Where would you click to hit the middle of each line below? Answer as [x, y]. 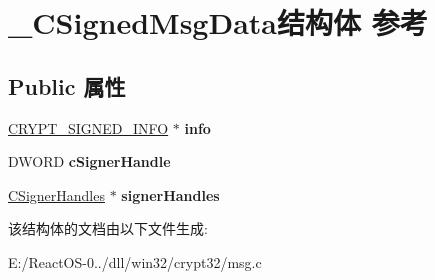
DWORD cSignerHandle [89, 161]
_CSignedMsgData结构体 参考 [218, 22]
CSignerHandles [56, 194]
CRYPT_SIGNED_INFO [88, 127]
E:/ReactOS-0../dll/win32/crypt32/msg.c [135, 261]
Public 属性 [67, 85]
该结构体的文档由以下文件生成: [108, 228]
